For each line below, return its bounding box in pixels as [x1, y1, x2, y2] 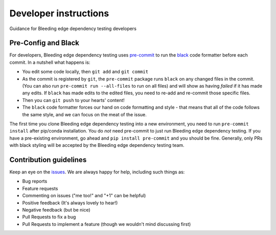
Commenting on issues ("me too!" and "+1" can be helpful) [22, 193, 146, 199]
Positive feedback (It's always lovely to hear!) [22, 199, 118, 206]
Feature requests [22, 185, 58, 191]
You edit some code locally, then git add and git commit [22, 69, 148, 75]
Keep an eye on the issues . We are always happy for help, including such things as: [9, 169, 185, 175]
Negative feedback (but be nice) [22, 207, 90, 213]
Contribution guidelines [9, 155, 87, 164]
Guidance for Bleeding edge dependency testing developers [9, 25, 136, 32]
